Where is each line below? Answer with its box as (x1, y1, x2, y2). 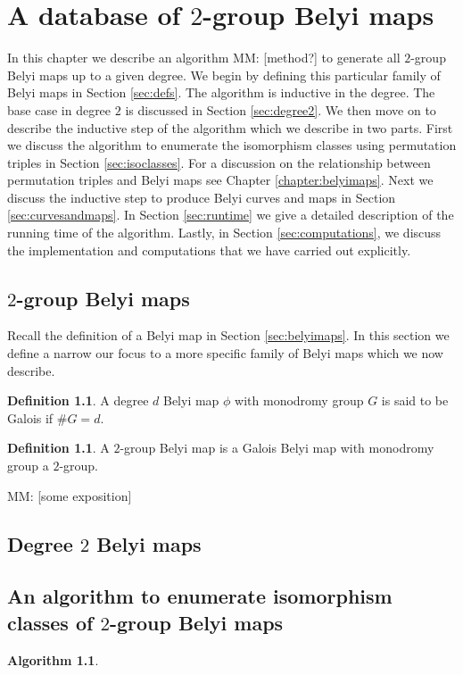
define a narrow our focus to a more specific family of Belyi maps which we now (7, 344, 443, 362)
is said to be (381, 391, 449, 410)
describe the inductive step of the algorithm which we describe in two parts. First (7, 118, 453, 137)
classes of (7, 608, 94, 636)
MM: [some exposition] (7, 486, 132, 504)
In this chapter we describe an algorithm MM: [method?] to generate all (7, 48, 401, 67)
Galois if (7, 408, 54, 427)
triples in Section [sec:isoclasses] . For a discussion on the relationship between (7, 153, 431, 171)
